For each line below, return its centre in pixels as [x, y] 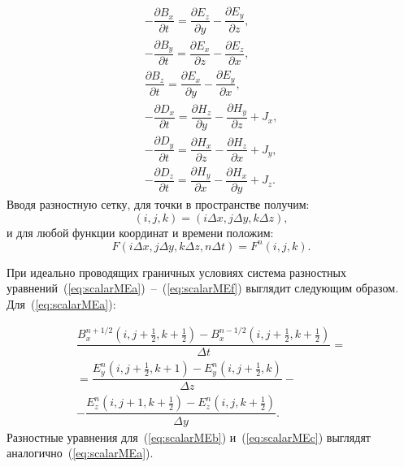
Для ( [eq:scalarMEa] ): [61, 303]
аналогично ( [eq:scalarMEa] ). [80, 453]
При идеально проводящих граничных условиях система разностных [176, 272]
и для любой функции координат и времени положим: [140, 232]
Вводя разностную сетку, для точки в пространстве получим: [158, 204]
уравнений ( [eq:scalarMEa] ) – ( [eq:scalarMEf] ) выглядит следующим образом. [203, 288]
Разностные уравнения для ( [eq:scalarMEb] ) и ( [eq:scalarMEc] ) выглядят [189, 437]
